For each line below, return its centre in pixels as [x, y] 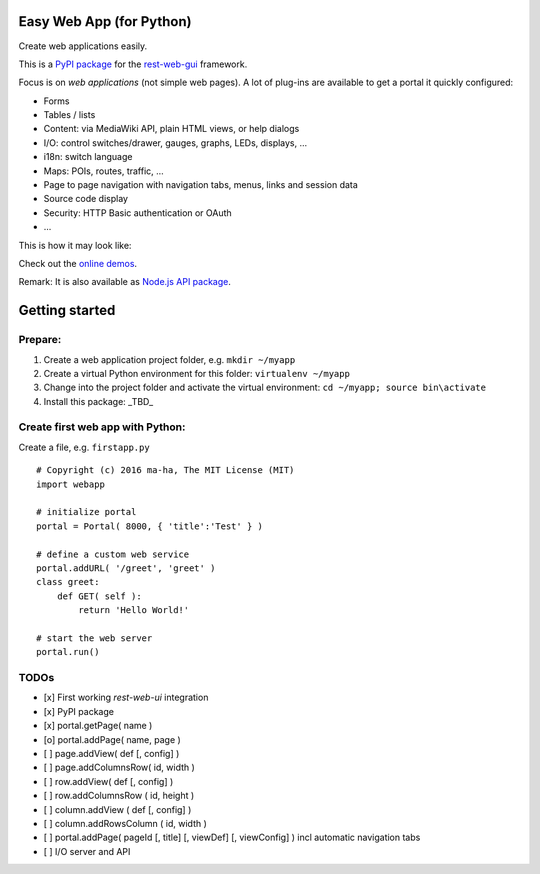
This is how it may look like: [75, 245]
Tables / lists [69, 115]
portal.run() [68, 652]
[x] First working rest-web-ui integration [126, 697]
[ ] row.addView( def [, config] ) [108, 781]
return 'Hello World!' [134, 610]
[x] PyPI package [79, 711]
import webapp [70, 484]
